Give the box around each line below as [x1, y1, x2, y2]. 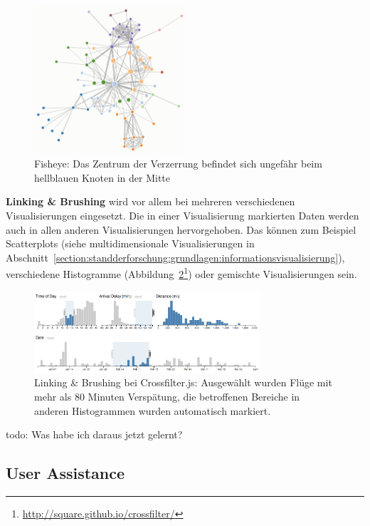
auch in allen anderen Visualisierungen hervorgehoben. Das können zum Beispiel [6, 222, 356, 237]
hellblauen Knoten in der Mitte [34, 170, 171, 185]
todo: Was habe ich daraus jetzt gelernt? [6, 427, 183, 442]
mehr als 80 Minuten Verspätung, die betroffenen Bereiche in [34, 388, 300, 403]
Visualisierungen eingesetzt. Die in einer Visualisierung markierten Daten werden [6, 208, 359, 223]
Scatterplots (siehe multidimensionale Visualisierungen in [6, 236, 255, 251]
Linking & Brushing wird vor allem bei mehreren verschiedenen [6, 194, 295, 209]
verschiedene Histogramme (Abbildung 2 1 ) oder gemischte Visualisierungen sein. [6, 264, 357, 282]
